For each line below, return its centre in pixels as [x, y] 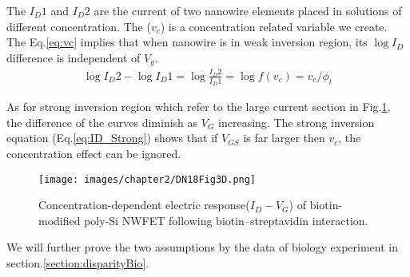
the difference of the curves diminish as [102, 122]
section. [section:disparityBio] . [78, 263]
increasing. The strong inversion [297, 122]
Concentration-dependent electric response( [144, 205]
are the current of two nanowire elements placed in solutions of [248, 10]
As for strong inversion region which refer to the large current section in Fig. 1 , [199, 107]
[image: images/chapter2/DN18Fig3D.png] [147, 179]
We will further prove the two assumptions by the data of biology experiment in [203, 247]
